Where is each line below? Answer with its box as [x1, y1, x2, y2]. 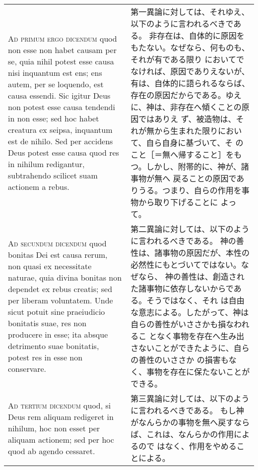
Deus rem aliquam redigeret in [8, 411, 114, 422]
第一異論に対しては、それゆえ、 [130, 6, 250, 17]
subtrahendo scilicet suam [8, 170, 98, 181]
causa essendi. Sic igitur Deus [8, 90, 111, 101]
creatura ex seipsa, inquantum [8, 124, 113, 135]
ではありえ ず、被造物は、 [138, 113, 236, 124]
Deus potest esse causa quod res [8, 147, 119, 158]
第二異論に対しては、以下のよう [130, 223, 250, 235]
